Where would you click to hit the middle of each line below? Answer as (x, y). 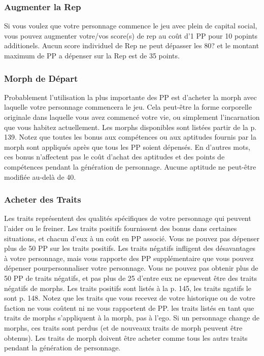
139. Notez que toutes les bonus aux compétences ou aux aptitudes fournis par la (130, 137)
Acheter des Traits (43, 199)
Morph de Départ (41, 78)
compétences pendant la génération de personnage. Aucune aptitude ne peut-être (130, 166)
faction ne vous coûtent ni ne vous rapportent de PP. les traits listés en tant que (129, 308)
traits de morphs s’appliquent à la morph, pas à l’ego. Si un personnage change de (132, 318)
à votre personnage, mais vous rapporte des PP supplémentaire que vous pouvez (129, 258)
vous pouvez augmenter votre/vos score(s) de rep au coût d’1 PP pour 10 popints (131, 35)
